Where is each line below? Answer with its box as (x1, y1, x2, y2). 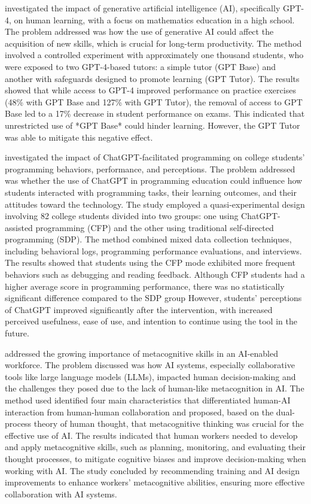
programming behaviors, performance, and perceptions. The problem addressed (5, 162, 295, 175)
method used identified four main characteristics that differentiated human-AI (5, 394, 291, 406)
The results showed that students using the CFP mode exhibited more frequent (5, 256, 295, 269)
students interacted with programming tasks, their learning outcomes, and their (5, 186, 297, 198)
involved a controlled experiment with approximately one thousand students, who (5, 48, 304, 61)
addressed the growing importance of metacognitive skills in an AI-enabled (5, 347, 278, 359)
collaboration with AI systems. (5, 487, 117, 500)
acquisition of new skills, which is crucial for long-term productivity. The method (5, 37, 302, 49)
